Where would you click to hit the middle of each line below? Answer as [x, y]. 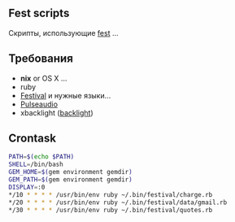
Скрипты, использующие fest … [64, 33]
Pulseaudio [39, 104]
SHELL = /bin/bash [36, 165]
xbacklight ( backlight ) [57, 112]
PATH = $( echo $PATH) [41, 157]
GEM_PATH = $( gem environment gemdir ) [70, 180]
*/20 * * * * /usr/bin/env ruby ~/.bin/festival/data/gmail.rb [118, 202]
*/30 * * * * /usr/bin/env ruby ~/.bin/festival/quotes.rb [111, 210]
